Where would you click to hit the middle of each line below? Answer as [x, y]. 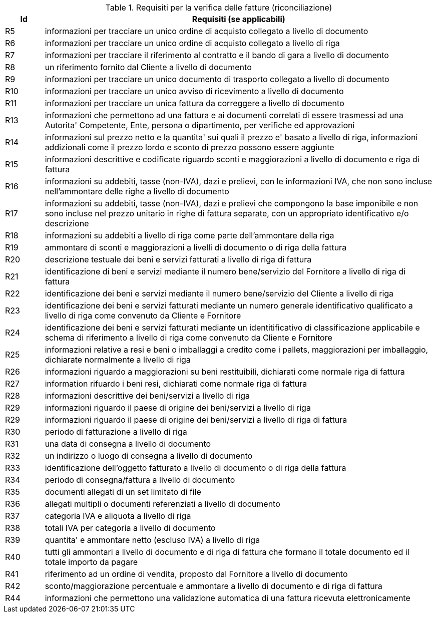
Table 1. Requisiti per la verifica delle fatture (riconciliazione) [219, 8]
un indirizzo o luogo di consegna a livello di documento [149, 456]
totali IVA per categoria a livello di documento [130, 528]
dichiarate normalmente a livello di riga [118, 360]
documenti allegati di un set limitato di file [123, 492]
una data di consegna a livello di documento [128, 444]
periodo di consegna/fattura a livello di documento [140, 480]
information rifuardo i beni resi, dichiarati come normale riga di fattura [176, 384]
